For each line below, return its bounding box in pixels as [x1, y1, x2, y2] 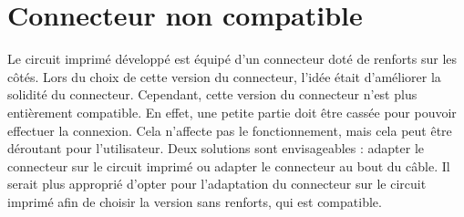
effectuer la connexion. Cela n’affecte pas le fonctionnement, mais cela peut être [7, 120, 452, 139]
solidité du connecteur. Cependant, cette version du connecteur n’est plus [7, 85, 418, 104]
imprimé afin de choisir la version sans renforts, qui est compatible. [7, 191, 382, 211]
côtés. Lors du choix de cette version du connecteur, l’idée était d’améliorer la [7, 67, 441, 86]
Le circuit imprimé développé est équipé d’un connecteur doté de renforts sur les [7, 49, 458, 68]
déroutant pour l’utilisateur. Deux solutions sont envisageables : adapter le [7, 139, 425, 158]
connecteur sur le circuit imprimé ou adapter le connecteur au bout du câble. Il [7, 156, 450, 175]
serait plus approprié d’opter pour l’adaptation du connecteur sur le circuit [7, 174, 427, 193]
